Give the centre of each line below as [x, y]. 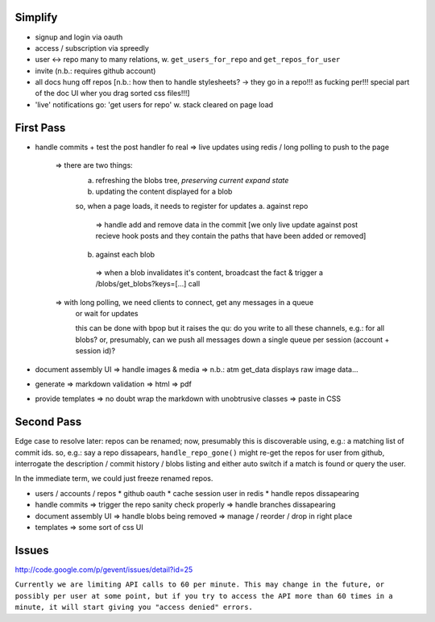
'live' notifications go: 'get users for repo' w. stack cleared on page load [154, 104]
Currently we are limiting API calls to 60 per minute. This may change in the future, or [200, 584]
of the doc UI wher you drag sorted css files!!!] [112, 94]
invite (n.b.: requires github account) [95, 71]
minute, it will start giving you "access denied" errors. [134, 607]
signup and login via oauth [79, 37]
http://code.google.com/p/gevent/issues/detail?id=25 [104, 570]
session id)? [95, 351]
